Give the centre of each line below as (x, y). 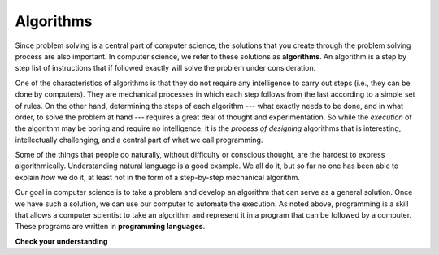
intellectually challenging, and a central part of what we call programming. (139, 140)
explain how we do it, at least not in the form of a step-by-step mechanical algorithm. (157, 177)
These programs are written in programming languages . (110, 227)
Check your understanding (61, 241)
